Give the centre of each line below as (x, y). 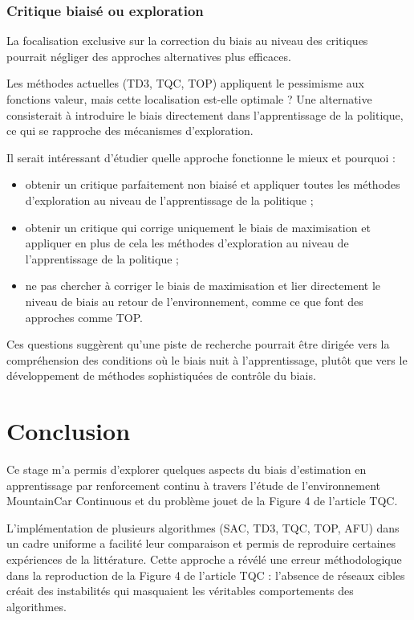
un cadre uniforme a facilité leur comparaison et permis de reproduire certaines (201, 543)
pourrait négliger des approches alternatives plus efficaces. (149, 56)
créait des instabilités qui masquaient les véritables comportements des (180, 591)
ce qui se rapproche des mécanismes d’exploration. (130, 131)
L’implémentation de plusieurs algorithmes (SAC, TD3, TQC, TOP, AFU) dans (203, 527)
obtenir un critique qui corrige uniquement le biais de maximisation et (198, 227)
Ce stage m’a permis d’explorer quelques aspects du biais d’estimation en (187, 469)
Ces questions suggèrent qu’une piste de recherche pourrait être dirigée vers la (198, 344)
